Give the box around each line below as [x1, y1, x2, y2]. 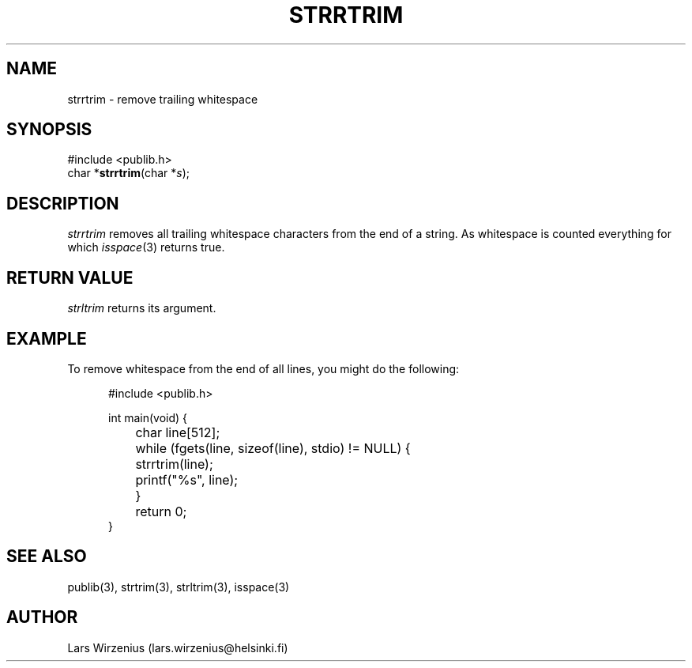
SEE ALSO [6, 546, 87, 567]
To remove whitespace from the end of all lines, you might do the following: [67, 361, 460, 376]
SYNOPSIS [6, 119, 92, 140]
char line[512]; [135, 424, 220, 440]
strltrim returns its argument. [67, 301, 216, 315]
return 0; [135, 503, 187, 519]
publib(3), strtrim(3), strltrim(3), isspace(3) [67, 579, 290, 594]
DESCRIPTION [6, 193, 119, 213]
